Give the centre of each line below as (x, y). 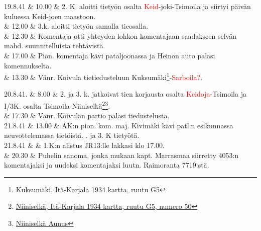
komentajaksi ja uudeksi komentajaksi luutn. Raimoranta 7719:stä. (107, 165)
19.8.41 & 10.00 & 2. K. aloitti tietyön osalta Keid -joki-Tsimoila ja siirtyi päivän (127, 6)
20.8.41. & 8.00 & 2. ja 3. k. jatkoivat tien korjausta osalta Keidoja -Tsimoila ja (125, 94)
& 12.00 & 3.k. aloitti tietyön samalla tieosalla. (76, 26)
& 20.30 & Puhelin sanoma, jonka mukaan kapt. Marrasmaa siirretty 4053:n (121, 155)
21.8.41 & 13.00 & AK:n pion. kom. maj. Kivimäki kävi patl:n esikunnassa (119, 125)
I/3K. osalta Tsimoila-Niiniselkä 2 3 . (57, 105)
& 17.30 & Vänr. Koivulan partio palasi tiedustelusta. (87, 115)
